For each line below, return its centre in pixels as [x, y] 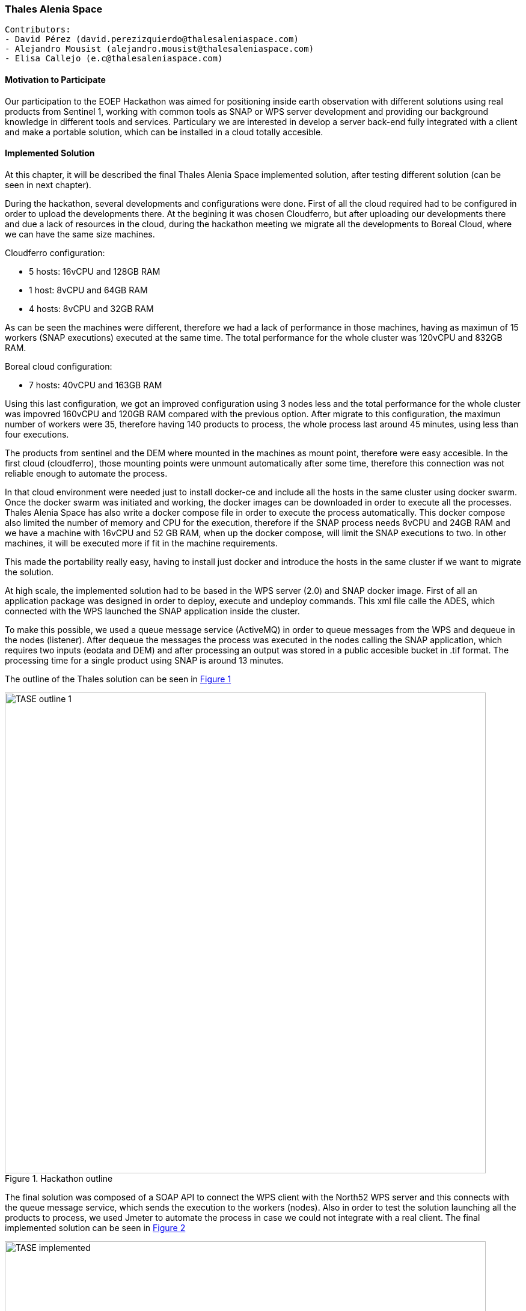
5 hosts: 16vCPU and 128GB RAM [95, 271]
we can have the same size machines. [80, 234]
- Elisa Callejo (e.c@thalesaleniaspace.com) [114, 59]
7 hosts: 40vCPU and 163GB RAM [96, 385]
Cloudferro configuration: [55, 252]
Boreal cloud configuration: [59, 366]
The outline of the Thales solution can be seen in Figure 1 [118, 679]
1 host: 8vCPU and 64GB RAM [88, 290]
